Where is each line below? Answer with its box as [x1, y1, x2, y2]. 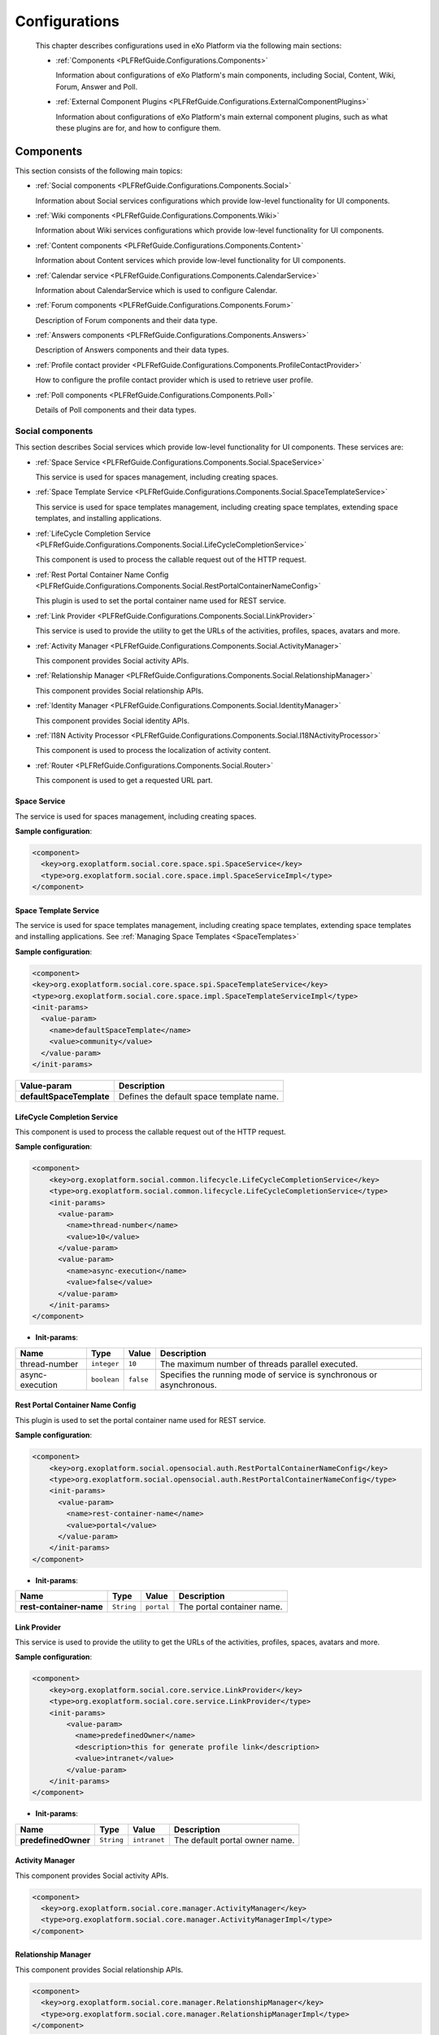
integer [90, 1359, 120, 1368]
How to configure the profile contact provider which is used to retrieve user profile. [35, 375, 314, 385]
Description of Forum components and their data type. [35, 315, 218, 325]
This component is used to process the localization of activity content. [35, 746, 272, 755]
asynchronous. [159, 1379, 217, 1390]
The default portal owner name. [173, 1834, 295, 1845]
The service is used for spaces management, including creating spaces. [15, 811, 257, 821]
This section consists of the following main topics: [15, 165, 183, 175]
